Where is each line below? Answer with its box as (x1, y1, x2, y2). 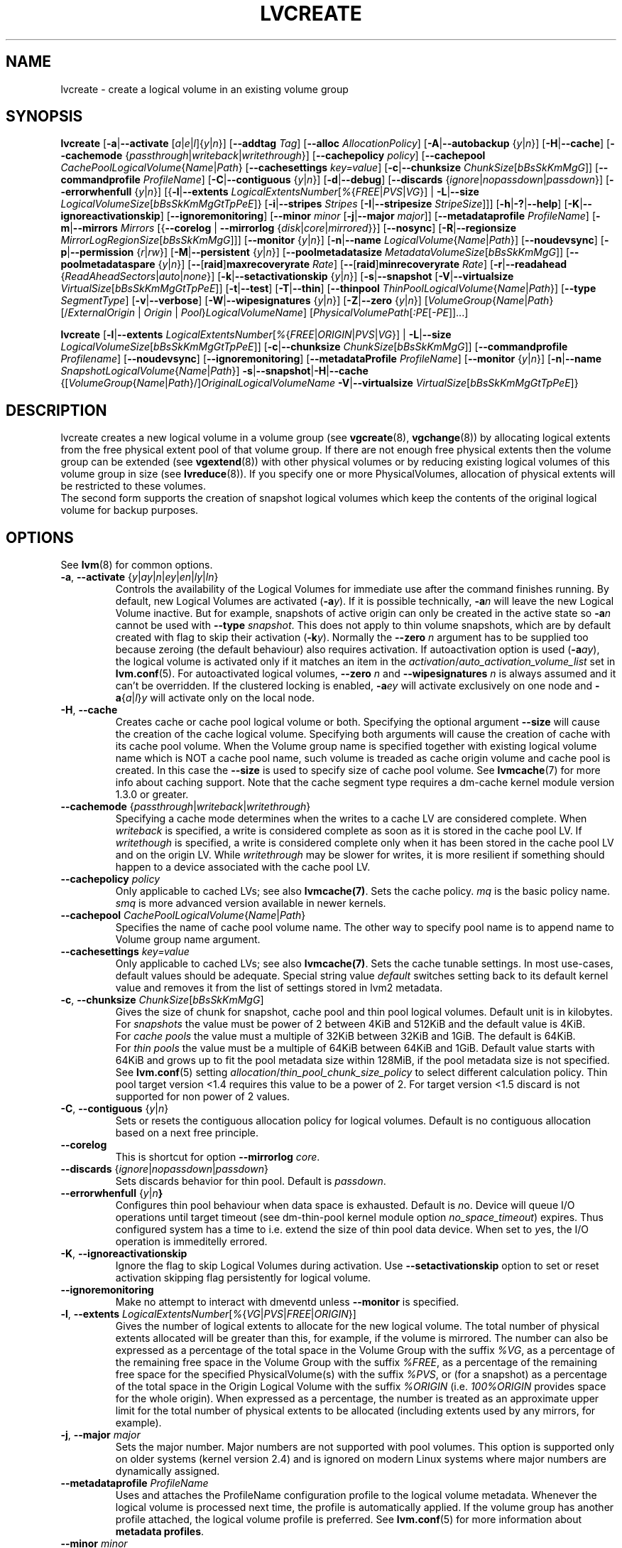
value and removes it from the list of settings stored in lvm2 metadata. (115, 982, 443, 994)
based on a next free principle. (115, 1127, 259, 1139)
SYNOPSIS (6, 107, 83, 126)
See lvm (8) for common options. (60, 559, 213, 571)
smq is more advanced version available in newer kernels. (115, 897, 386, 910)
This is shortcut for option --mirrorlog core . (115, 1151, 320, 1163)
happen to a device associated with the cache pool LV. (115, 861, 371, 874)
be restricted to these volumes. (60, 480, 206, 493)
